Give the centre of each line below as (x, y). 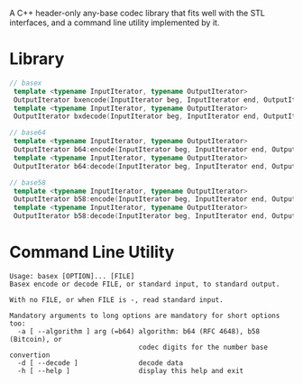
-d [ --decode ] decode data (100, 363)
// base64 (28, 133)
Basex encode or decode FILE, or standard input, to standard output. (145, 284)
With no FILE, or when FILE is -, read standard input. (116, 300)
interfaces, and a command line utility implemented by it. (115, 23)
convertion (30, 355)
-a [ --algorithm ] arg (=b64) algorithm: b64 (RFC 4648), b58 (138, 332)
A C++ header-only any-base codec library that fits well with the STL (138, 13)
